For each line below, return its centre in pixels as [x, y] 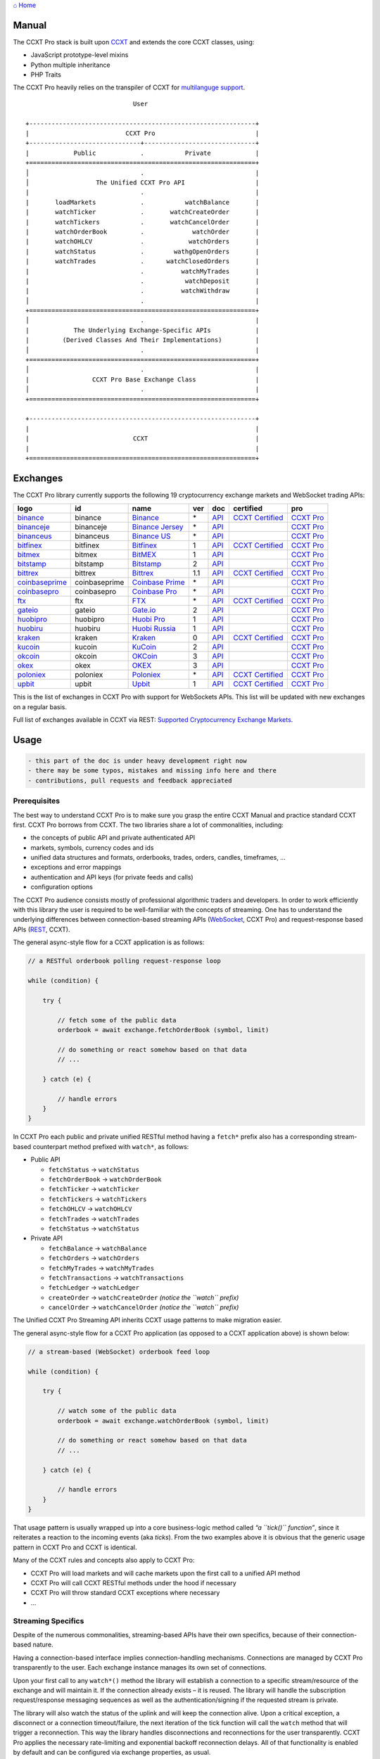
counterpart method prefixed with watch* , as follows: [111, 1146]
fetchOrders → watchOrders [94, 1258]
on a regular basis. [40, 706]
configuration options [62, 887]
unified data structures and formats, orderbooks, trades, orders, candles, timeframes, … [158, 858]
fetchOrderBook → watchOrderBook [105, 1179]
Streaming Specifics [49, 1620]
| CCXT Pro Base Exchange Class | [142, 379]
